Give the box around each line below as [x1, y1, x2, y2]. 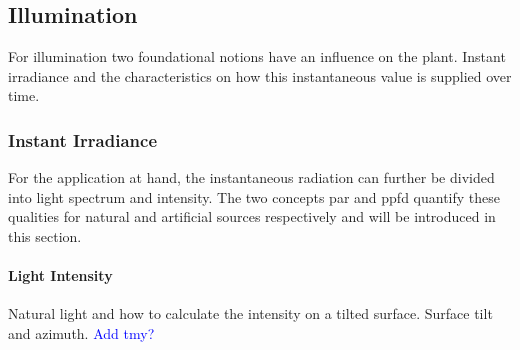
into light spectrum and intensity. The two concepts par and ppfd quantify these [8, 186, 501, 207]
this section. [8, 225, 82, 246]
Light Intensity [8, 265, 113, 286]
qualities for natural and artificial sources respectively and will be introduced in [8, 206, 496, 227]
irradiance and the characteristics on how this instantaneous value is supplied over [8, 65, 512, 86]
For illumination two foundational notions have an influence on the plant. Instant [8, 46, 506, 67]
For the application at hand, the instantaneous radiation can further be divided [8, 167, 495, 188]
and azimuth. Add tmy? [8, 322, 155, 343]
